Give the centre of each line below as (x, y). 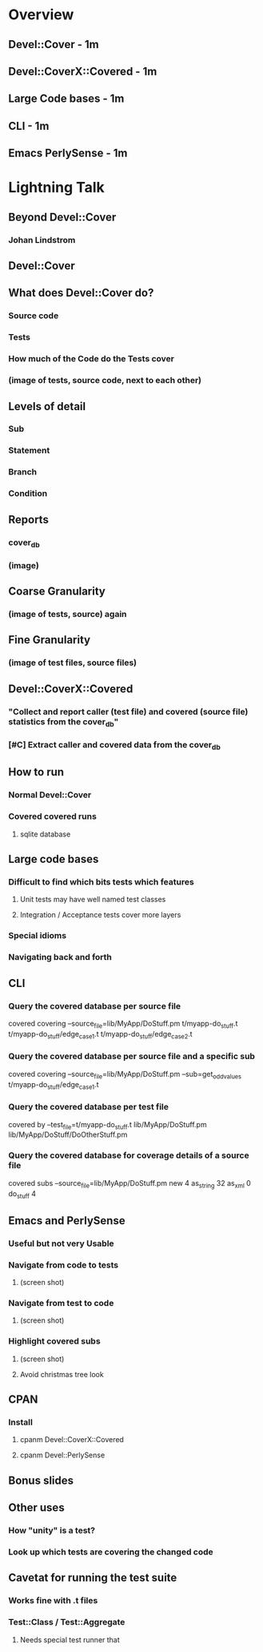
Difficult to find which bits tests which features (101, 882)
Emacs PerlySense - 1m (68, 153)
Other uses (37, 1508)
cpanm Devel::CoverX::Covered (72, 1440)
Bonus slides (41, 1480)
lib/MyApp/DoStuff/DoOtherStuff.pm (68, 1134)
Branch (23, 472)
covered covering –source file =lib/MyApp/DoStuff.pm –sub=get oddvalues (125, 1075)
